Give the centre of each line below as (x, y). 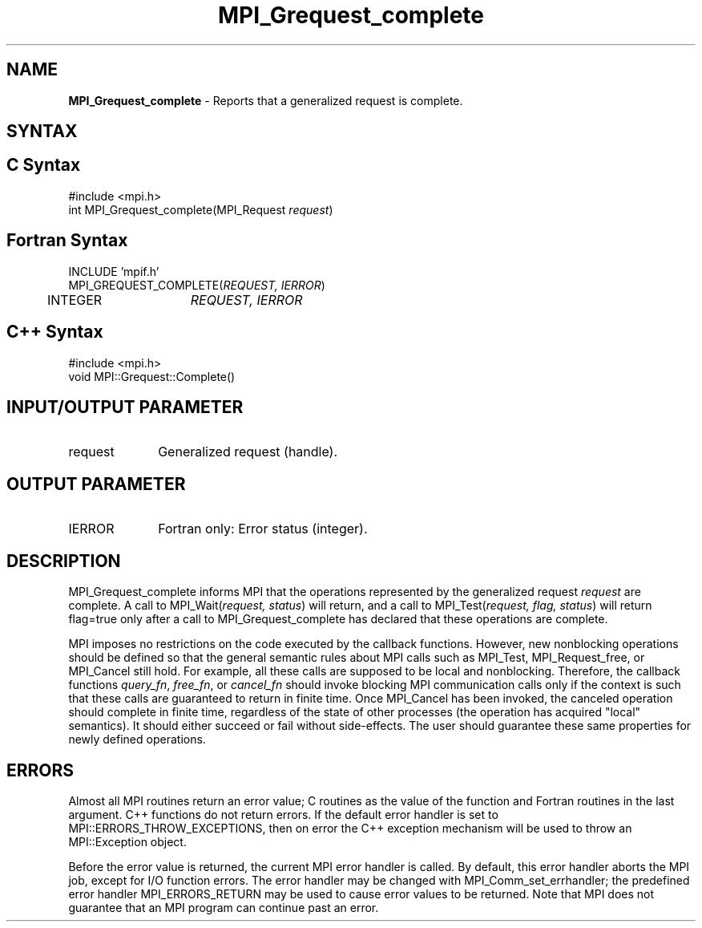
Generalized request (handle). (248, 452)
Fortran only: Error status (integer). (263, 529)
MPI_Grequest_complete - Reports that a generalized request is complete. (266, 100)
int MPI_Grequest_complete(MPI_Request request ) (201, 209)
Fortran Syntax (67, 241)
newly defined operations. (137, 740)
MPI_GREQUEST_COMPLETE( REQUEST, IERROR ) (197, 285)
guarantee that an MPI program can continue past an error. (224, 907)
